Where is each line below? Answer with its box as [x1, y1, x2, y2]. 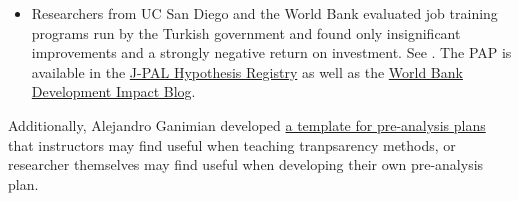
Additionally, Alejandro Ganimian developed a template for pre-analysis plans [8, 114, 486, 135]
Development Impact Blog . [31, 81, 196, 102]
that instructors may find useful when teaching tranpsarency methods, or [8, 134, 456, 155]
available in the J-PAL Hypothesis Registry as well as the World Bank [31, 61, 463, 82]
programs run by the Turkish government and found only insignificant [31, 22, 461, 43]
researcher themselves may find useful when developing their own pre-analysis [8, 154, 484, 175]
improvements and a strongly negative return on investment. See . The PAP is [31, 42, 512, 63]
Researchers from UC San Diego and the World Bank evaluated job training [31, 3, 498, 23]
